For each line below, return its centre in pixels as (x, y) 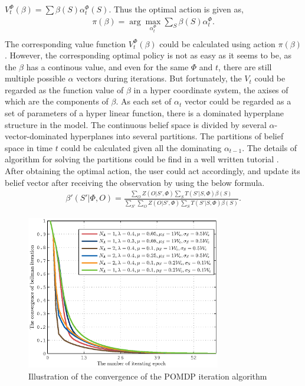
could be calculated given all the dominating (141, 147)
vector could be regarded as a (238, 101)
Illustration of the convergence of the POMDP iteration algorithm (148, 376)
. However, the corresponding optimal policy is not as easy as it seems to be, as (148, 55)
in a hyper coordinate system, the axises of (211, 89)
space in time (29, 147)
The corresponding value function (65, 43)
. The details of (270, 147)
